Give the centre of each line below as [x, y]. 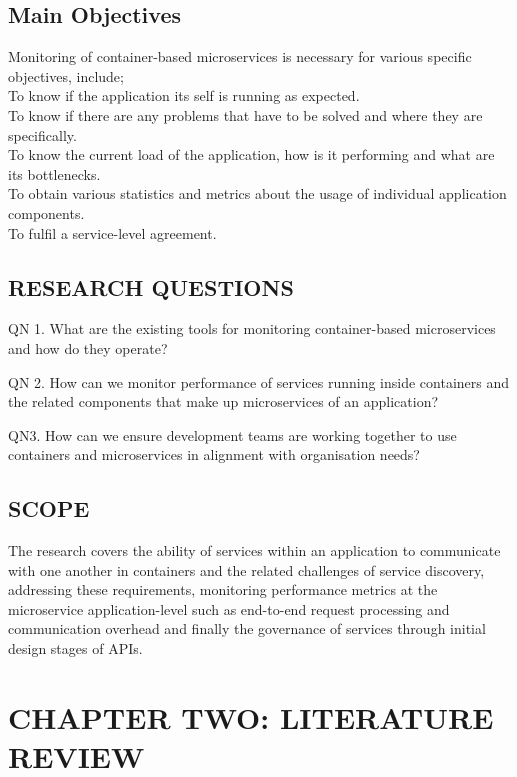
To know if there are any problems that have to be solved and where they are [245, 114]
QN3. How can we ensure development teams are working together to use [232, 434]
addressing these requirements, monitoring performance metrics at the [223, 589]
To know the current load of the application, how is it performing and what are [251, 154]
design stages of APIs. [75, 648]
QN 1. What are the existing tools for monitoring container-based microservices [252, 328]
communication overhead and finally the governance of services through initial [247, 628]
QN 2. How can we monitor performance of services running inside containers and [259, 381]
